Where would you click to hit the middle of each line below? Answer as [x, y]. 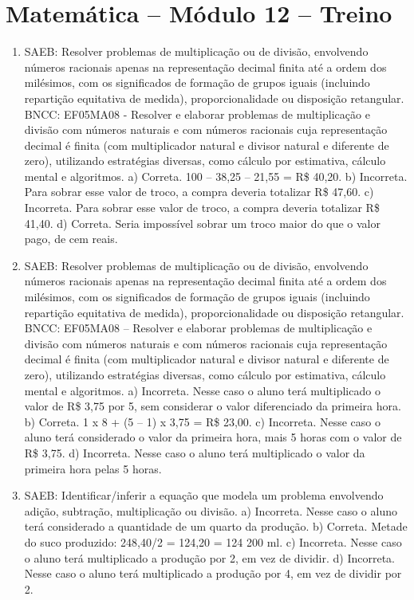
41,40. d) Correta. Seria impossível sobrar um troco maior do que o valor [203, 223]
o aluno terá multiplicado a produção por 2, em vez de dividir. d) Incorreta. [210, 557]
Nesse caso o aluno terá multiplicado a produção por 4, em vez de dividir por [213, 573]
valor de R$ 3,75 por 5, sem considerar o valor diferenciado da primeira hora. [213, 406]
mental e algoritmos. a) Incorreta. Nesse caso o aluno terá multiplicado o [202, 390]
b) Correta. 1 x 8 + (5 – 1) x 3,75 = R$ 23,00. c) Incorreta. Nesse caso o [202, 421]
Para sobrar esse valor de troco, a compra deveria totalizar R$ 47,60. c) [199, 192]
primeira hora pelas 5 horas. [93, 468]
